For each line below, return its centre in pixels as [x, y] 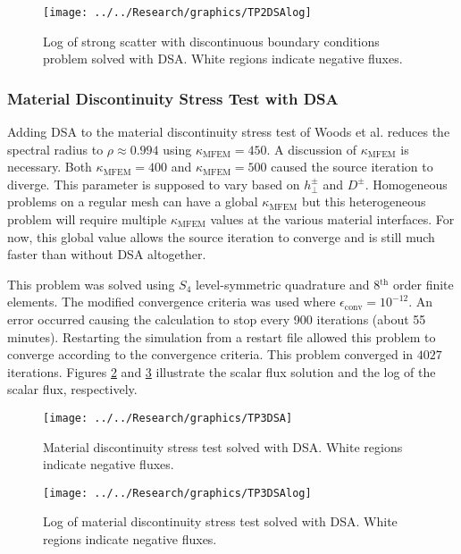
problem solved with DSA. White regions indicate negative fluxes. [223, 59]
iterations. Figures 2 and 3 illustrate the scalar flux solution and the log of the [222, 371]
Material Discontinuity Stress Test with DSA [173, 98]
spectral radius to [55, 149]
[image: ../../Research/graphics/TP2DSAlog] [177, 13]
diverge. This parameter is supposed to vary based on [154, 184]
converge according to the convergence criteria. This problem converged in [210, 354]
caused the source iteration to [352, 167]
